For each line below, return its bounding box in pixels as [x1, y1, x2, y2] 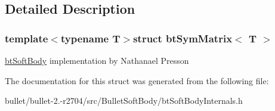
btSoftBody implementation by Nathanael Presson [5, 54, 189, 66]
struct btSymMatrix [133, 30, 233, 45]
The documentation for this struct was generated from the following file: [5, 74, 269, 87]
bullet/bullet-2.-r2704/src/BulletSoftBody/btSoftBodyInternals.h [5, 94, 243, 107]
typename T [60, 30, 120, 45]
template [5, 30, 48, 45]
